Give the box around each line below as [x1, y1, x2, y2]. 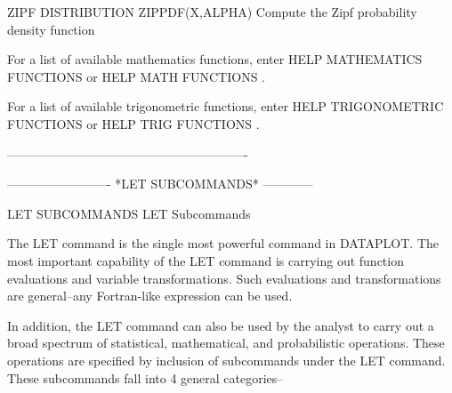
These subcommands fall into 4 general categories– [7, 368, 284, 387]
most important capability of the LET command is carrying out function [7, 251, 404, 269]
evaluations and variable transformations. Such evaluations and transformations [7, 269, 441, 287]
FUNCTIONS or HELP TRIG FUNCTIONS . [7, 114, 260, 132]
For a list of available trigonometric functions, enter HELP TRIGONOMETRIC [7, 97, 444, 116]
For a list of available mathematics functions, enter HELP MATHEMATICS [7, 50, 423, 68]
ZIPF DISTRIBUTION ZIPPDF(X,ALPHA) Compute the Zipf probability [7, 3, 417, 20]
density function [7, 20, 95, 38]
